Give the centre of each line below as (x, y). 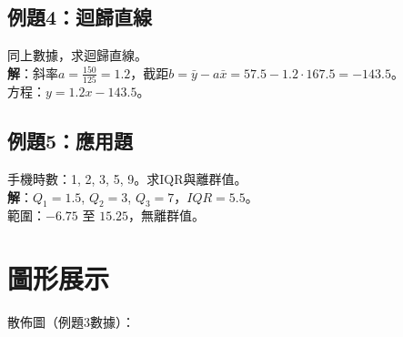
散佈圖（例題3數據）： (71, 322)
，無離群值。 (167, 215)
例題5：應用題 (71, 141)
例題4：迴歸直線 (80, 17)
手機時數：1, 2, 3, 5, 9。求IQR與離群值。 (127, 178)
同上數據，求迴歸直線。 (77, 55)
